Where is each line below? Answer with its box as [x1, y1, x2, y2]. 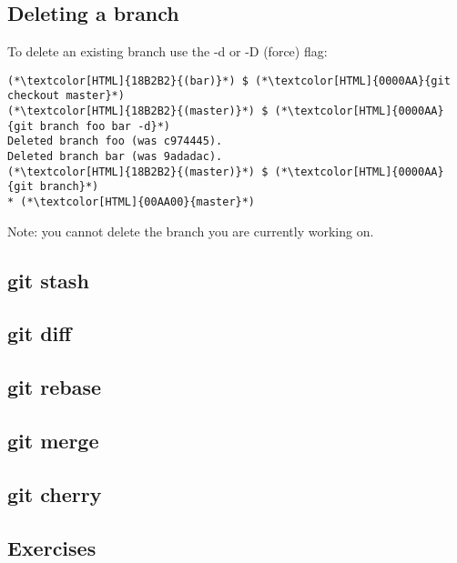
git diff [7, 319, 72, 347]
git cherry [7, 479, 102, 508]
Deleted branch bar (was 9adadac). [7, 150, 223, 164]
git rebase [7, 373, 101, 401]
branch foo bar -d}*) [39, 119, 170, 133]
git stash [7, 266, 89, 294]
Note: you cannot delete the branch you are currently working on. [7, 221, 374, 240]
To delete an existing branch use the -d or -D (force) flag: [7, 42, 328, 61]
